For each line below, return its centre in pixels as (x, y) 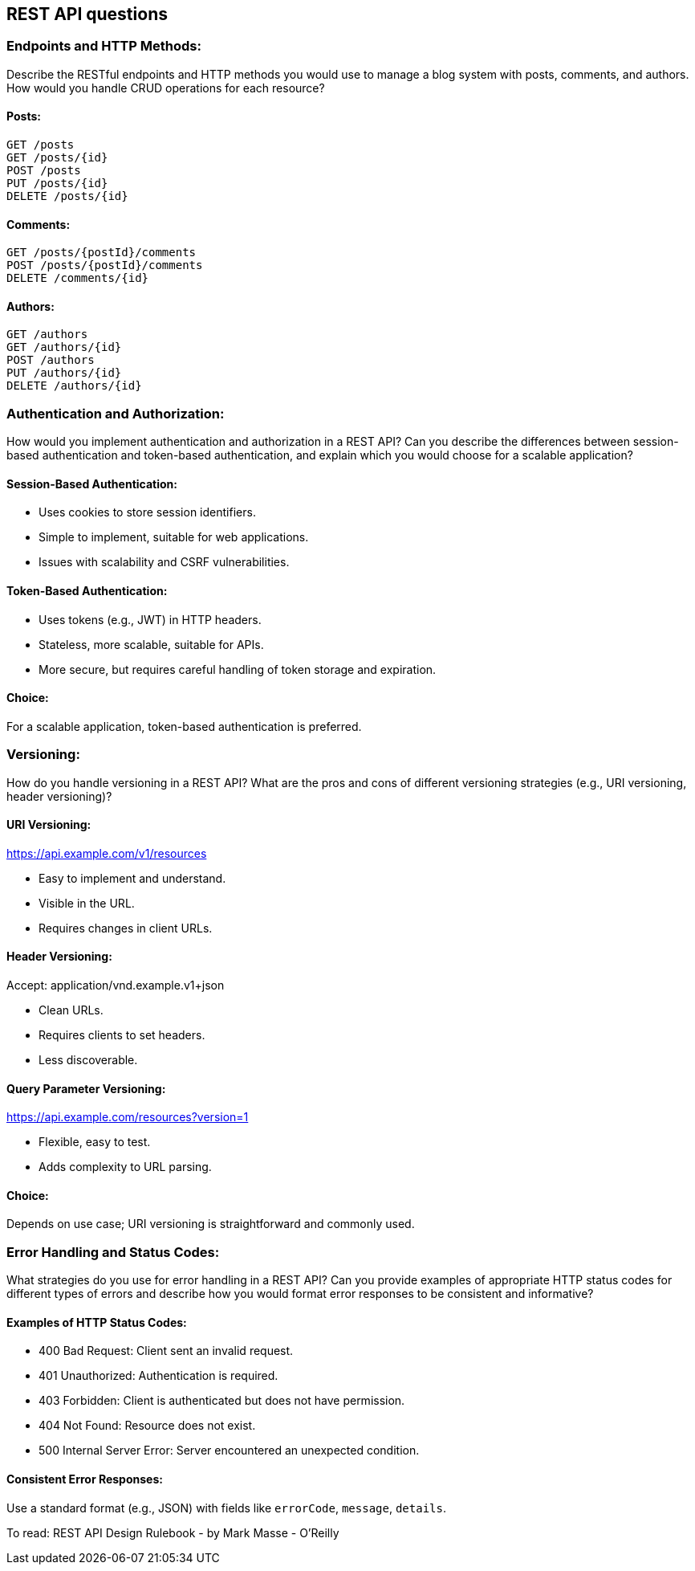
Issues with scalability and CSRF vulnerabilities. (164, 562)
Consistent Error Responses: (85, 1479)
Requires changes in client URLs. (126, 928)
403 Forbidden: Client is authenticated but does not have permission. (222, 1401)
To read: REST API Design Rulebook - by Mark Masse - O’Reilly (173, 1532)
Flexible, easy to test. (95, 1142)
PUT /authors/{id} (64, 373)
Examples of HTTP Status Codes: (97, 1322)
